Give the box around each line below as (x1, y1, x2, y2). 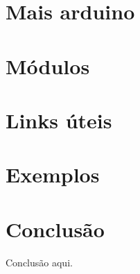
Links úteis (6, 105, 112, 134)
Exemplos (6, 160, 100, 189)
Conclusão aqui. (6, 255, 73, 269)
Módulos (6, 51, 90, 80)
